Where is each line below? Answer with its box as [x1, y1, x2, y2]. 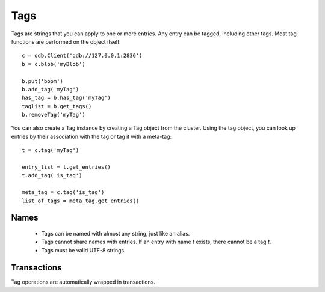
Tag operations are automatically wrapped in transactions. [11, 278, 156, 285]
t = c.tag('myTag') [22, 147, 79, 154]
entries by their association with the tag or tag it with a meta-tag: [11, 133, 172, 140]
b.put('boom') [22, 78, 63, 84]
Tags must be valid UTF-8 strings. [41, 246, 126, 254]
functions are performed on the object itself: [11, 38, 122, 45]
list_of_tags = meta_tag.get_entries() [22, 197, 140, 204]
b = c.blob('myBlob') [22, 61, 85, 67]
